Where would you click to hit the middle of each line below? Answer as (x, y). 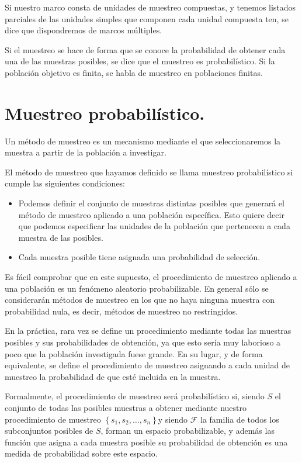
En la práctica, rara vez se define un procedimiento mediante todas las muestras (148, 331)
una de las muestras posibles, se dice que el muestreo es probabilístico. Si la (140, 61)
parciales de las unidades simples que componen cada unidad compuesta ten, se (147, 18)
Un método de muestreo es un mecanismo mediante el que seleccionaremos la (143, 141)
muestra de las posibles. (61, 237)
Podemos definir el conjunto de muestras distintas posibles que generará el (151, 203)
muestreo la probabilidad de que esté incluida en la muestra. (113, 376)
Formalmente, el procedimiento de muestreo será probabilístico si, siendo (135, 396)
